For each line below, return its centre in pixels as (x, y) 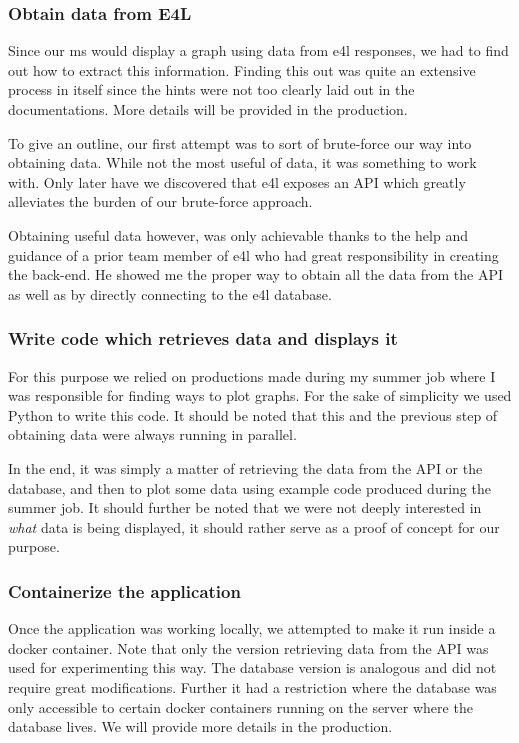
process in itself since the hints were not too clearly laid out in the (211, 89)
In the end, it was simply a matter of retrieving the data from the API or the (245, 467)
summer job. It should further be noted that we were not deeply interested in (245, 507)
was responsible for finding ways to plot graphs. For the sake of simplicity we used (260, 395)
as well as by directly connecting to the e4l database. (170, 293)
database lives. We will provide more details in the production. (200, 726)
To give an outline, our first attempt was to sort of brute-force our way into (240, 142)
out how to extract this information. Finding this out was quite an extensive (242, 69)
